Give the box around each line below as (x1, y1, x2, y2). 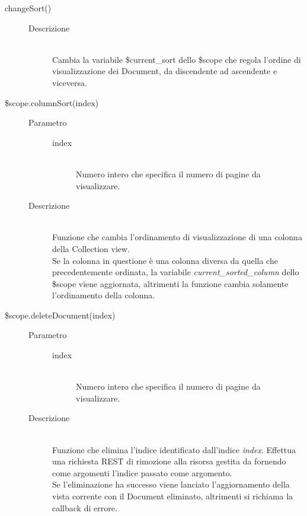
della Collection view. (52, 242, 130, 254)
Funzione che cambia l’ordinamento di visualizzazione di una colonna (52, 231, 302, 243)
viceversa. (52, 76, 87, 88)
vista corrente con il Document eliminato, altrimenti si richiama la (52, 490, 293, 502)
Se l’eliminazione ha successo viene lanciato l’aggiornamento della (52, 478, 290, 490)
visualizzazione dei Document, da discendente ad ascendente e (52, 65, 277, 77)
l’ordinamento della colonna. (52, 289, 155, 301)
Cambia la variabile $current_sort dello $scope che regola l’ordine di (52, 53, 301, 65)
